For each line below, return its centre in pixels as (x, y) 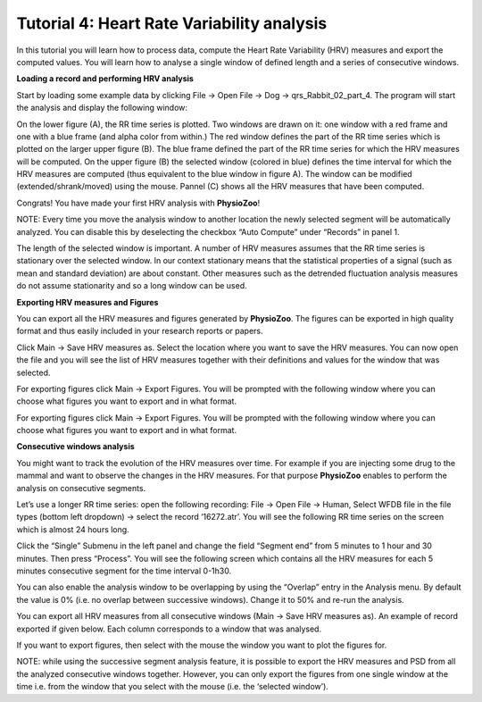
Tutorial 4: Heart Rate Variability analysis (172, 23)
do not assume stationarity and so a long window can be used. (132, 286)
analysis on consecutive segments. (81, 488)
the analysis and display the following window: (102, 108)
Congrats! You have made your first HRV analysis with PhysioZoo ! (138, 203)
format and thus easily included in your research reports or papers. (140, 331)
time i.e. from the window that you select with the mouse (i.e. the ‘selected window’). (173, 687)
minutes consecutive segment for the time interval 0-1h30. (124, 571)
